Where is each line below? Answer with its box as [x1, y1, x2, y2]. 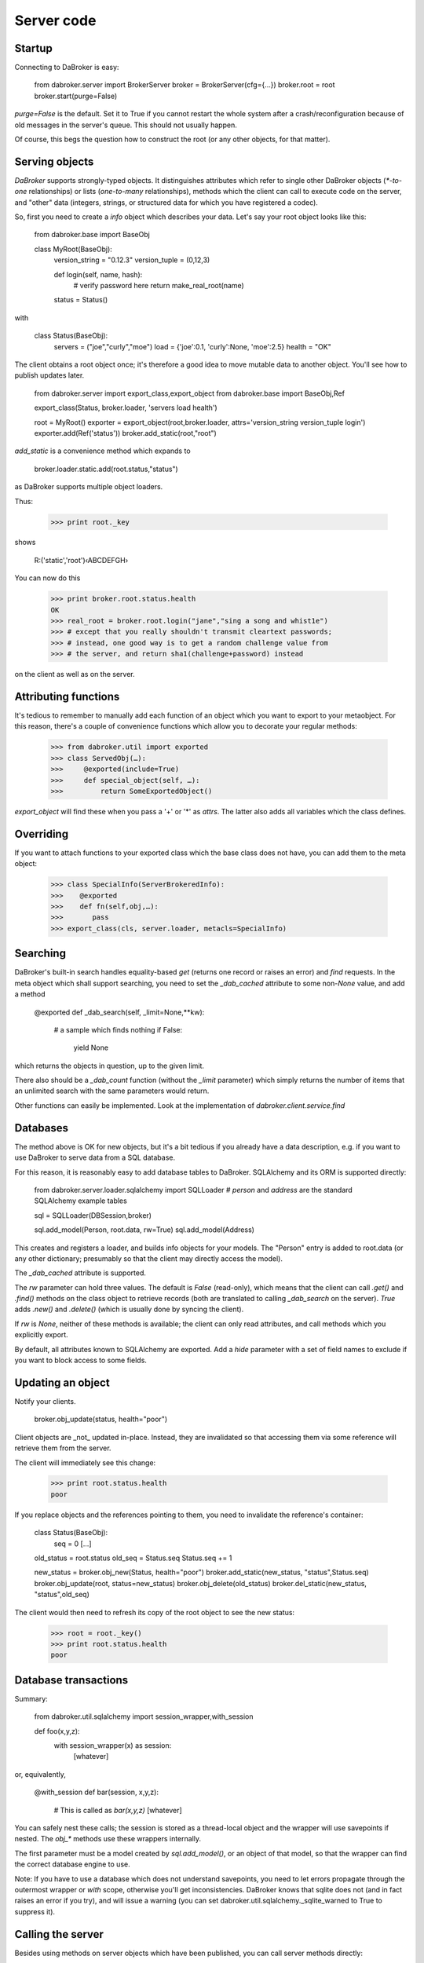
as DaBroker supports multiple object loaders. [14, 482, 163, 492]
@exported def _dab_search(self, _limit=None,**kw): [34, 1007, 205, 1017]
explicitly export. [14, 1330, 68, 1340]
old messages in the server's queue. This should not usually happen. [14, 120, 237, 130]
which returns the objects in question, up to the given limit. [14, 1061, 204, 1070]
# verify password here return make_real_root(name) [73, 281, 245, 291]
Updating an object [14, 1376, 110, 1389]
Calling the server [14, 1928, 104, 1941]
